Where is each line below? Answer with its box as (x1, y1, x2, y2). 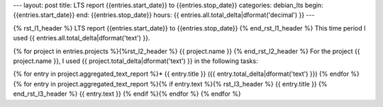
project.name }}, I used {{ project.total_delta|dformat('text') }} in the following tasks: (13, 57, 258, 65)
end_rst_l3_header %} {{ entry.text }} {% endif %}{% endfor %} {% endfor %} (13, 89, 241, 98)
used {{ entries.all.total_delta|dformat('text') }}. (13, 34, 150, 43)
